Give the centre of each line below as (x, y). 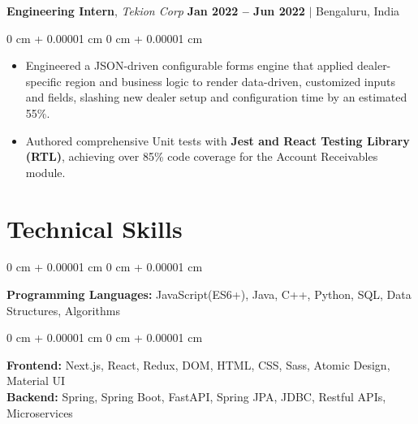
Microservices (40, 412)
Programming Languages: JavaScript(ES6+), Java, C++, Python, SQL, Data (209, 294)
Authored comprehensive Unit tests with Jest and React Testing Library (218, 140)
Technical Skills (95, 228)
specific (43, 81)
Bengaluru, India (358, 11)
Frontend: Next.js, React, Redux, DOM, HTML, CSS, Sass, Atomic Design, (198, 364)
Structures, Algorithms (63, 310)
